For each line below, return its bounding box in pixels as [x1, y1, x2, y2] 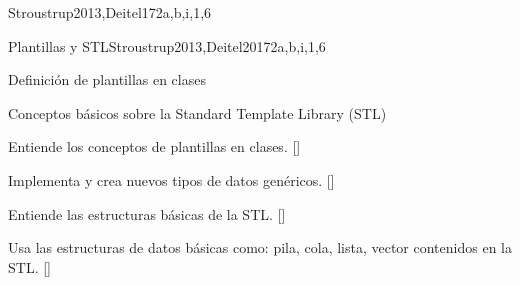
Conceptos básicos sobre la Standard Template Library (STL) [8, 102, 387, 123]
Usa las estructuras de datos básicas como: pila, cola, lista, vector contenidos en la [8, 237, 512, 258]
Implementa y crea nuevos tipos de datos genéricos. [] [8, 169, 335, 190]
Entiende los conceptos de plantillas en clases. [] [8, 136, 301, 157]
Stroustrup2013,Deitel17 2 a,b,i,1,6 [8, 2, 212, 22]
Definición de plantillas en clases [8, 69, 206, 90]
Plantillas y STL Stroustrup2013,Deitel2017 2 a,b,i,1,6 [8, 35, 326, 56]
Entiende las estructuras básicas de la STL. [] [8, 203, 286, 224]
